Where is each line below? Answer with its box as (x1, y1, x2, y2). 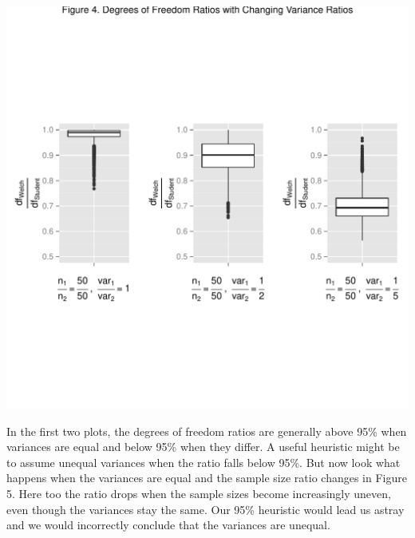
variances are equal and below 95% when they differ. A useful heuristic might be (6, 438, 400, 455)
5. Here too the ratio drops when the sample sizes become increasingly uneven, (6, 485, 391, 501)
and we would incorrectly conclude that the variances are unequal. (6, 516, 330, 533)
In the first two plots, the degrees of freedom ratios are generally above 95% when (6, 422, 407, 439)
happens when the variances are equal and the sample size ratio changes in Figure (6, 469, 407, 486)
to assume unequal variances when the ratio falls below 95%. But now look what (6, 453, 401, 470)
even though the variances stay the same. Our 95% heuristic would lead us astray (6, 500, 405, 517)
